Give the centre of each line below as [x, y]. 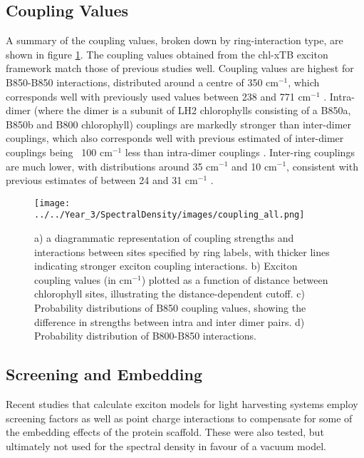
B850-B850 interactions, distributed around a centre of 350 [134, 82]
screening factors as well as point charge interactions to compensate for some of [179, 418]
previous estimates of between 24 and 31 [94, 180]
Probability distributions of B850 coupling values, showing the [170, 308]
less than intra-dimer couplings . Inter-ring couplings [240, 152]
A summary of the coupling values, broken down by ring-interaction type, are [175, 40]
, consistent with [322, 166]
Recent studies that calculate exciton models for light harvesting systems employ [182, 404]
